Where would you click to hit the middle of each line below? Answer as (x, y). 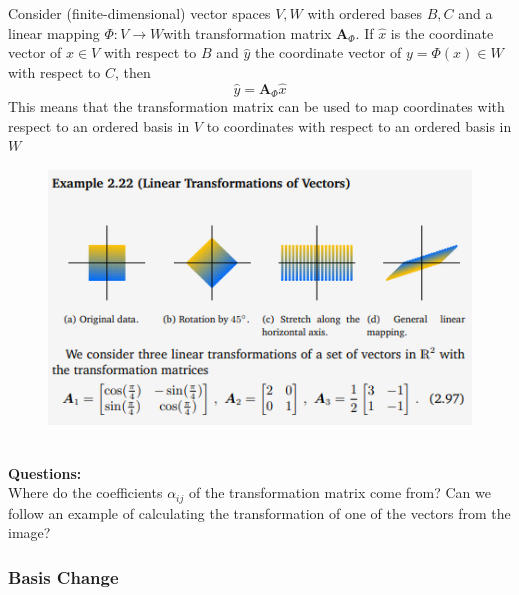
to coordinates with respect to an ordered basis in (359, 125)
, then (132, 71)
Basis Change (63, 576)
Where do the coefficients (85, 492)
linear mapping (54, 32)
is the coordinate (442, 32)
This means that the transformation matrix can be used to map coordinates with (256, 106)
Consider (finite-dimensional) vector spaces (139, 13)
